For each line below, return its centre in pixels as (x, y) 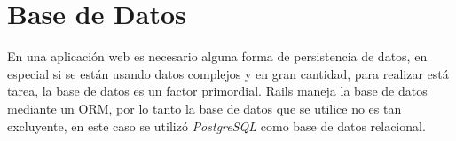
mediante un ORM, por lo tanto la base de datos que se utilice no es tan (204, 108)
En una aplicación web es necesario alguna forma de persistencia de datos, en (217, 56)
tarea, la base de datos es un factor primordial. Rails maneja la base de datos (217, 91)
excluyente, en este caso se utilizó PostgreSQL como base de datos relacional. (216, 125)
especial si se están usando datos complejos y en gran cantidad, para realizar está (228, 73)
